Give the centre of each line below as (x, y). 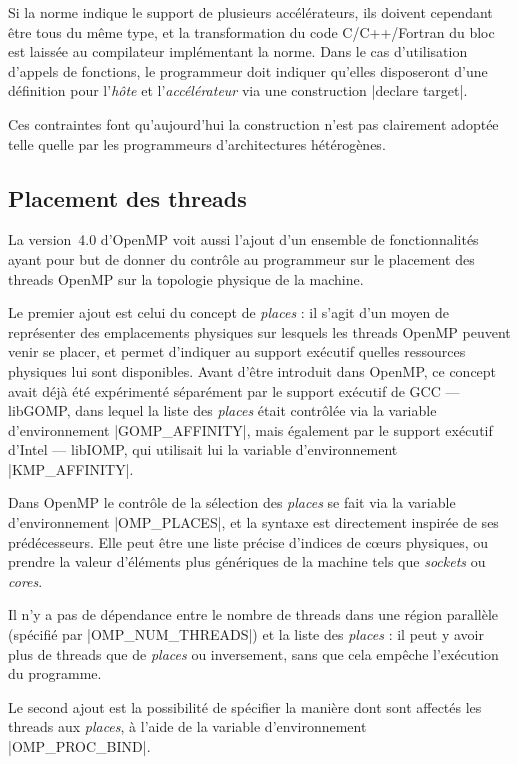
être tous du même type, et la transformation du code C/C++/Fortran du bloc (251, 31)
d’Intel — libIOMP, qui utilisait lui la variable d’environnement (203, 449)
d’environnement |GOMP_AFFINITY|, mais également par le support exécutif (250, 429)
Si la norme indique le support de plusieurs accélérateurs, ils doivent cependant (250, 12)
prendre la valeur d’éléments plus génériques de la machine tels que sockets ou (247, 561)
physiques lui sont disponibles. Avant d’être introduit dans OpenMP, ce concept (252, 370)
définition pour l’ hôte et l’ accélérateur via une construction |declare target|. (238, 90)
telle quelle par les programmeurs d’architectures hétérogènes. (197, 143)
